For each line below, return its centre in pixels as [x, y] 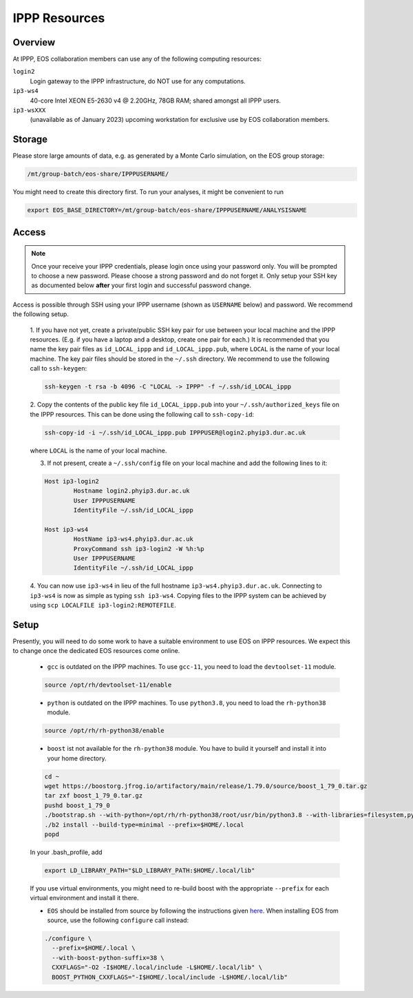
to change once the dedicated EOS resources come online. [96, 651]
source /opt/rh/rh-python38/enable [104, 731]
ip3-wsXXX [29, 111]
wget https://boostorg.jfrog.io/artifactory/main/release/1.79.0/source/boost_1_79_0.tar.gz [206, 786]
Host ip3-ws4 [66, 529]
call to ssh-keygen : [59, 368]
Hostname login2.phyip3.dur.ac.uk [131, 491]
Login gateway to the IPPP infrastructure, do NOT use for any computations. [138, 81]
